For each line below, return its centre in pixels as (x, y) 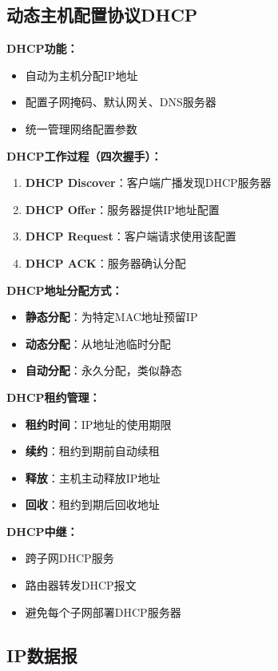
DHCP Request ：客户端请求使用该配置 (131, 236)
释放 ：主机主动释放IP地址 (93, 477)
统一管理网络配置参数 (81, 128)
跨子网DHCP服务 (69, 558)
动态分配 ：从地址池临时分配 (98, 343)
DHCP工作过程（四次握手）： (84, 155)
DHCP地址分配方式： (65, 290)
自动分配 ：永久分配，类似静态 (103, 370)
